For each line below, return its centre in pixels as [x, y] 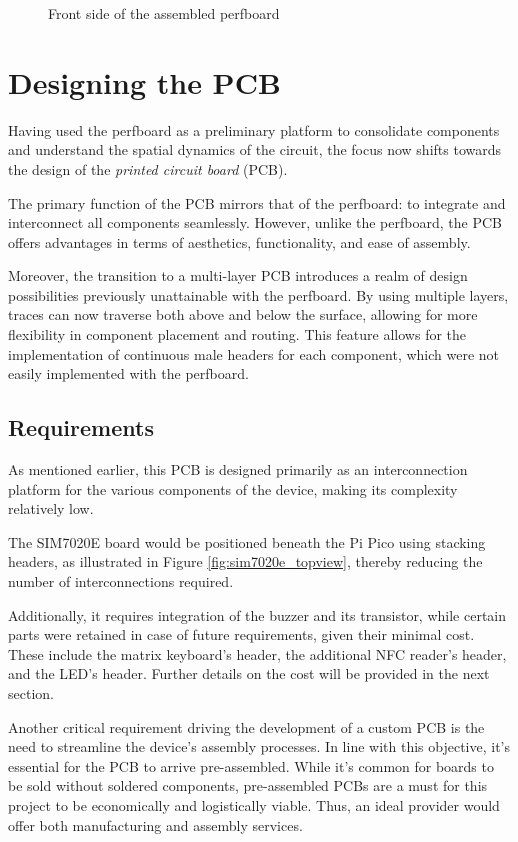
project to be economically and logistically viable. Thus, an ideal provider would [254, 804]
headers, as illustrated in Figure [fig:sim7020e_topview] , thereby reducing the [245, 561]
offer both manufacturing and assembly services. [155, 824]
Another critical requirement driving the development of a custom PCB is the [246, 726]
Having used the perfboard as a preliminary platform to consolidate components [254, 129]
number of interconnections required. [121, 581]
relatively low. [51, 508]
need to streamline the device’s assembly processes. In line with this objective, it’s [259, 746]
